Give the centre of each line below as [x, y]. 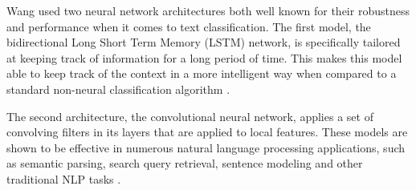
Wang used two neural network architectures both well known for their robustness [208, 10]
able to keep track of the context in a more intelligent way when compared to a [202, 73]
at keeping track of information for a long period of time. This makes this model [204, 57]
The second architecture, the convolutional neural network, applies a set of [190, 116]
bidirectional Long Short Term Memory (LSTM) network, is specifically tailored [204, 42]
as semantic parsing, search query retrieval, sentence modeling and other [185, 163]
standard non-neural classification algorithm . [118, 89]
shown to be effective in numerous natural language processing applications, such [206, 147]
